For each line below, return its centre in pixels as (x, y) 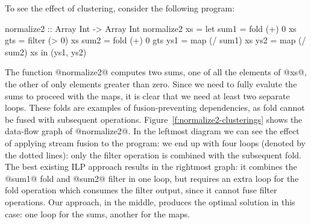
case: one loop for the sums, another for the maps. (98, 213)
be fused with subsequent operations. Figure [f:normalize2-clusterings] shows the (154, 119)
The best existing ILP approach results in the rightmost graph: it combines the (151, 166)
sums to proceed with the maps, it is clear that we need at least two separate (147, 95)
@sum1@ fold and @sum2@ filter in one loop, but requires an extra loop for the (152, 178)
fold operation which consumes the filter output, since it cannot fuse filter (141, 190)
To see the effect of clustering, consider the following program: (120, 8)
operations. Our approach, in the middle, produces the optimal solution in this (150, 201)
